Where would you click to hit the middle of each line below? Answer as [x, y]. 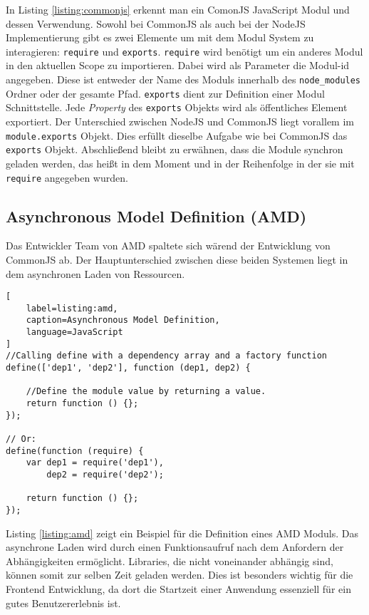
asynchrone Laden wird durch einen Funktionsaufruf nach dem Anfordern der [175, 547]
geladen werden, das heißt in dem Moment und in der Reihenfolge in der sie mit [180, 163]
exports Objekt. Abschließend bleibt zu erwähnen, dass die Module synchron [175, 149]
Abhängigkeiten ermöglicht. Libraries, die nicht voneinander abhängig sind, [170, 560]
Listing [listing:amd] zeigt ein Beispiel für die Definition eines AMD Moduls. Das [182, 533]
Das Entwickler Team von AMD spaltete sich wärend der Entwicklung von [168, 246]
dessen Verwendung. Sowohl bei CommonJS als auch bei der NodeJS [156, 23]
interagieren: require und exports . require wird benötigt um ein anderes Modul [184, 51]
